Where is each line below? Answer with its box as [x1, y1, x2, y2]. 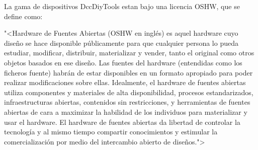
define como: [4, 11, 43, 21]
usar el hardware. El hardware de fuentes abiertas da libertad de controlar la [4, 116, 240, 127]
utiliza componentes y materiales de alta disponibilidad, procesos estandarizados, [4, 87, 253, 97]
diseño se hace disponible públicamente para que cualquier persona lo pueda [4, 37, 238, 48]
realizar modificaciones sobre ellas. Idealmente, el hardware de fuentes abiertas [4, 77, 246, 88]
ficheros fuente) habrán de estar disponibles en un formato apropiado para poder [4, 67, 253, 78]
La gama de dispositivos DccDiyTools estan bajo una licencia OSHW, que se [4, 1, 240, 11]
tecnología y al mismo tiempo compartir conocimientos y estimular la [4, 126, 218, 137]
